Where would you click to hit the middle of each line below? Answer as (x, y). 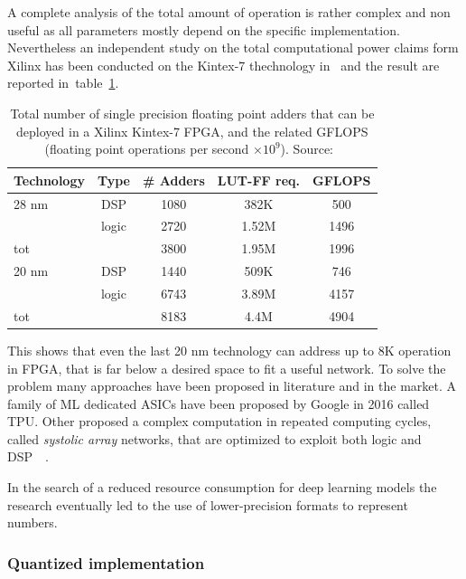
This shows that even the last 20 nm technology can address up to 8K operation (229, 350)
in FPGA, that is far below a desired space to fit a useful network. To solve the (227, 368)
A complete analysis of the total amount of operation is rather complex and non (229, 12)
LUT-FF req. (259, 180)
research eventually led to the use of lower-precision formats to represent (208, 504)
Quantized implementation (106, 562)
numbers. (33, 522)
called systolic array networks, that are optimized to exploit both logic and (214, 438)
